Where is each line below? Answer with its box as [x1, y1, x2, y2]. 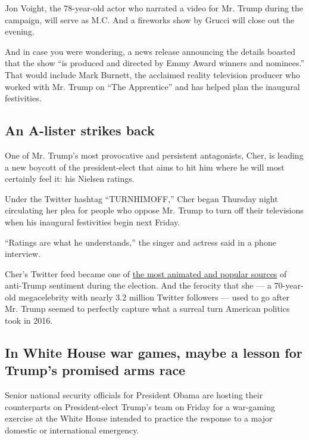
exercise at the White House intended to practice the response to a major [5, 412, 273, 424]
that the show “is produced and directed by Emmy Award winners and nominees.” [5, 57, 305, 69]
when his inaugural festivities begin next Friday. [5, 215, 180, 228]
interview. [5, 247, 40, 260]
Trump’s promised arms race [5, 361, 186, 379]
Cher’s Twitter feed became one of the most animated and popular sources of [5, 267, 287, 280]
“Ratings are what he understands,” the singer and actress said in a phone [5, 236, 276, 248]
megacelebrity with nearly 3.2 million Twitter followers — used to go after [18, 290, 289, 303]
